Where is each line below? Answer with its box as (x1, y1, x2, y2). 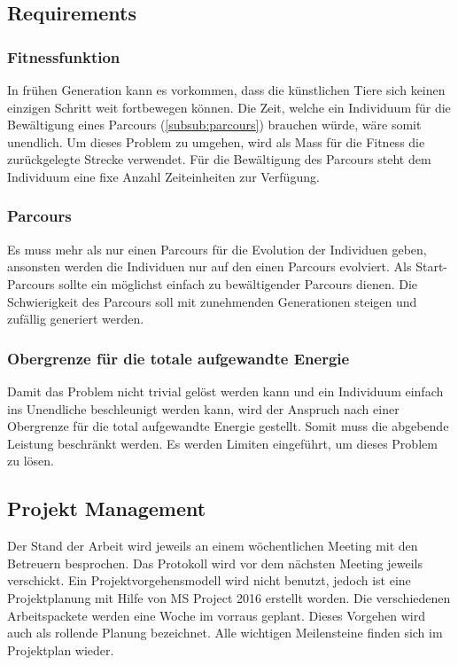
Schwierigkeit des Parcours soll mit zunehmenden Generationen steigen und (7, 292, 417, 310)
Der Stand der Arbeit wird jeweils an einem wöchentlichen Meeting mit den (7, 536, 418, 555)
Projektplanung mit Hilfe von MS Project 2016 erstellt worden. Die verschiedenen (7, 588, 451, 606)
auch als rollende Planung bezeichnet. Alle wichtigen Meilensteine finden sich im (7, 623, 443, 642)
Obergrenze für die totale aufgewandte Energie (7, 347, 350, 369)
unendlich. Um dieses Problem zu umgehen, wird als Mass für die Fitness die (7, 132, 425, 151)
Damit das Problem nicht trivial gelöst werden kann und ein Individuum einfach (7, 381, 444, 400)
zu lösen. (7, 451, 54, 470)
